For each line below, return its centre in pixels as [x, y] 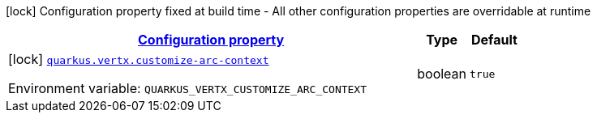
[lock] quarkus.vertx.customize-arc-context [139, 59]
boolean [442, 74]
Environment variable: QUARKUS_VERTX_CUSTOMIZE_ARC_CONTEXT [188, 88]
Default [494, 40]
